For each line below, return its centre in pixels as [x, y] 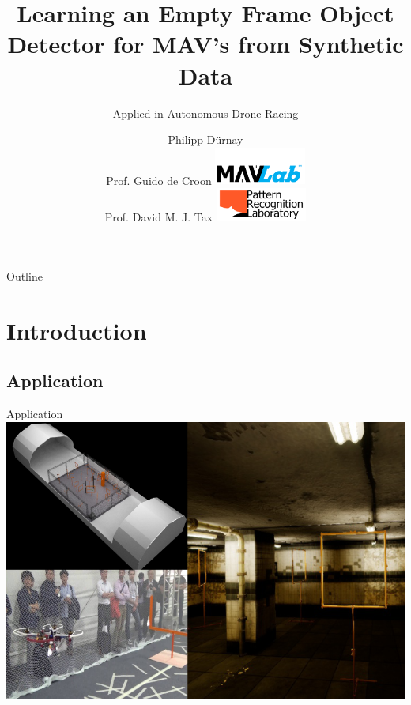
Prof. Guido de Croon [159, 180]
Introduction [77, 330]
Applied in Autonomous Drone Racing [205, 113]
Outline [25, 276]
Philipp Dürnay [205, 139]
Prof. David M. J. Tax [159, 216]
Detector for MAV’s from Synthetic [205, 44]
